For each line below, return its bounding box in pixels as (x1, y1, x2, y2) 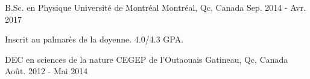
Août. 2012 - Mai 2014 (5, 65, 88, 77)
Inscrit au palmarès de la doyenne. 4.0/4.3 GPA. (5, 33, 184, 45)
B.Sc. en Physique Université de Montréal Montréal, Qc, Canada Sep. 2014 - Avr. (5, 1, 306, 13)
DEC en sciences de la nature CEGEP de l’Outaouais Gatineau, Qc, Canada (5, 53, 288, 65)
